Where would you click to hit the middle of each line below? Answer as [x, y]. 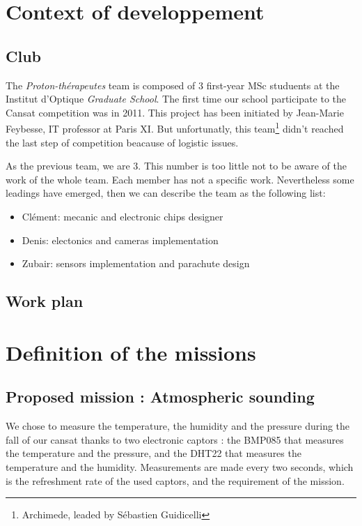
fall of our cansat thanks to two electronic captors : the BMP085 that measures [175, 439]
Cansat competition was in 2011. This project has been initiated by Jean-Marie [175, 112]
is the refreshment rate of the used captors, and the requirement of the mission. [175, 480]
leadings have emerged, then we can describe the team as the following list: [166, 193]
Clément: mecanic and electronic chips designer [123, 216]
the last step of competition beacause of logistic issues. [122, 142]
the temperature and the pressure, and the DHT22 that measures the [154, 453]
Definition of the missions [131, 352]
